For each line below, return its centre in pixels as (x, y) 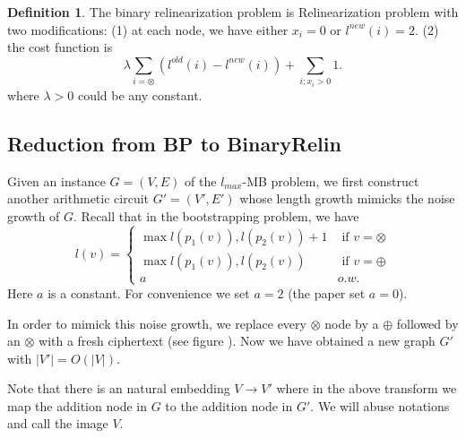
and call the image (58, 423)
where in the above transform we (367, 388)
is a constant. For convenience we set (149, 292)
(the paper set (327, 292)
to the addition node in (229, 405)
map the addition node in (77, 405)
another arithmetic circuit (78, 198)
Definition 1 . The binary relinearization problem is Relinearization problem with (233, 12)
